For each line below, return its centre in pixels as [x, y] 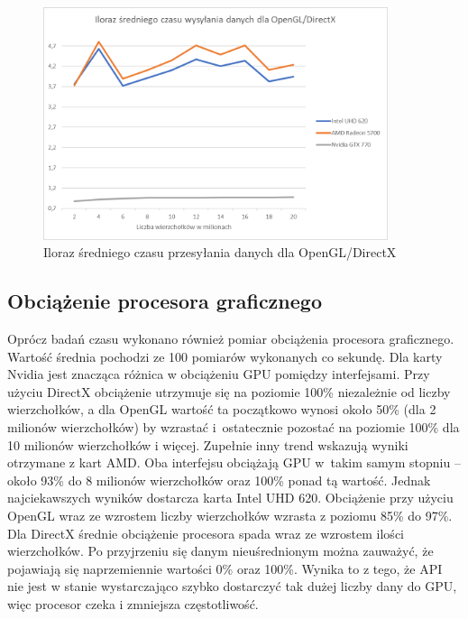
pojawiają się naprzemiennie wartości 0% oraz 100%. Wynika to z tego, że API [225, 568]
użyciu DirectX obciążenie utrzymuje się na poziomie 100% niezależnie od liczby [229, 391]
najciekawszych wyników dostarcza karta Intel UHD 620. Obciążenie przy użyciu [230, 498]
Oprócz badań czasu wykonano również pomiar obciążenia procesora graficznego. [231, 339]
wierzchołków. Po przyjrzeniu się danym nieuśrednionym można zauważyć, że [220, 551]
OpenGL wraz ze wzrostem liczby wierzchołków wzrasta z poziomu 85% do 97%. [230, 515]
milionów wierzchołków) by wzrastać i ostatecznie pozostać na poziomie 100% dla [234, 427]
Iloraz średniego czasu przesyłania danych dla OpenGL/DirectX [220, 252]
